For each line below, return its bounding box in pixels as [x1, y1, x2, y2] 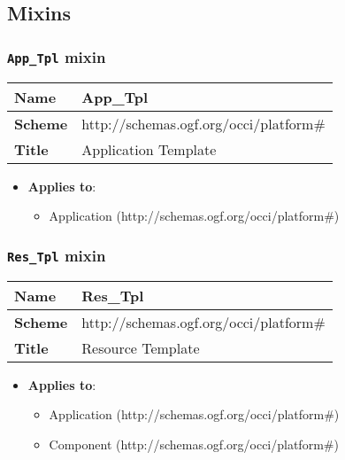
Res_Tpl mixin [7, 244, 106, 266]
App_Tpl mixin [7, 45, 106, 67]
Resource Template [81, 337, 200, 358]
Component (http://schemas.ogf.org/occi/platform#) [49, 434, 339, 453]
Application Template [81, 138, 217, 160]
